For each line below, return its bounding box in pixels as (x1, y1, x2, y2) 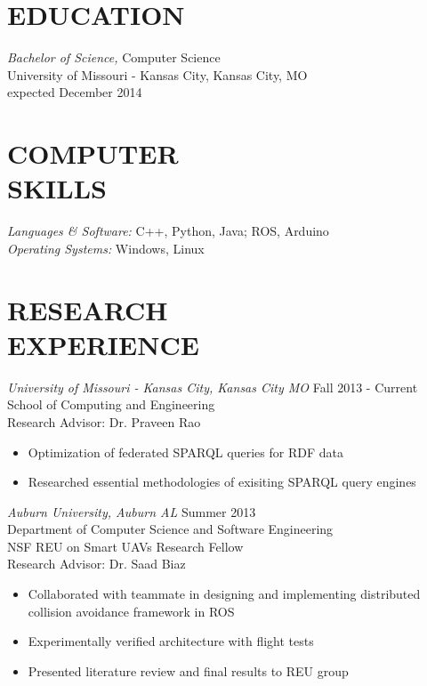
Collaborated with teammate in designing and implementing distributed (28, 585, 421, 603)
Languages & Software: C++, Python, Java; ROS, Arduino (7, 222, 329, 240)
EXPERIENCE (7, 326, 199, 362)
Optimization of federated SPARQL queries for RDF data (28, 442, 343, 461)
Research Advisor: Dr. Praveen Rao (7, 412, 201, 431)
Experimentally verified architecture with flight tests (28, 632, 314, 650)
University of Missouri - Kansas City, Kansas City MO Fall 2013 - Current (7, 377, 418, 396)
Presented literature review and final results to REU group (28, 661, 349, 680)
